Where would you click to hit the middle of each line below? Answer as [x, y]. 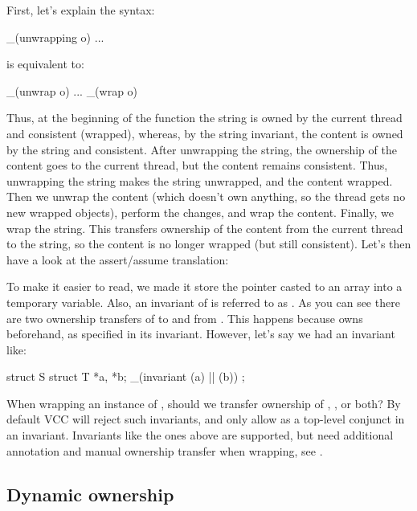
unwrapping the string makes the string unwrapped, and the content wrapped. [200, 180]
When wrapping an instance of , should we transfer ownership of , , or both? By [204, 403]
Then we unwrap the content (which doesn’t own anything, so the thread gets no [206, 196]
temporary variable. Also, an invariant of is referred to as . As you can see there [203, 302]
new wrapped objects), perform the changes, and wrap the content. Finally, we [200, 212]
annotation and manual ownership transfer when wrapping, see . [165, 450]
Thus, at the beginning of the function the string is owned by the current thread [204, 118]
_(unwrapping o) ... [55, 37]
